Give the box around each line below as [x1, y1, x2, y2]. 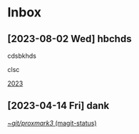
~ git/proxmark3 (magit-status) [7, 118, 98, 127]
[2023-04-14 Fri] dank [7, 100, 110, 112]
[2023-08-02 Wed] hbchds [7, 33, 132, 45]
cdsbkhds [7, 51, 37, 60]
